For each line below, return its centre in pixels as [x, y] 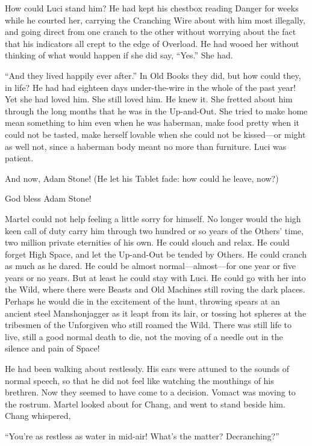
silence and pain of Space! [52, 348]
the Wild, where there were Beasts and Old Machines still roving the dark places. [155, 289]
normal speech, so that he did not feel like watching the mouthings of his [139, 380]
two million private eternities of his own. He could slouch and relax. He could [147, 242]
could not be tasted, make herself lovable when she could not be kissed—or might [155, 134]
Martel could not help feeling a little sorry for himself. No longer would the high [153, 218]
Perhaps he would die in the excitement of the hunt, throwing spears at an [142, 301]
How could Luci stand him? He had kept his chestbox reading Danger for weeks [152, 8]
